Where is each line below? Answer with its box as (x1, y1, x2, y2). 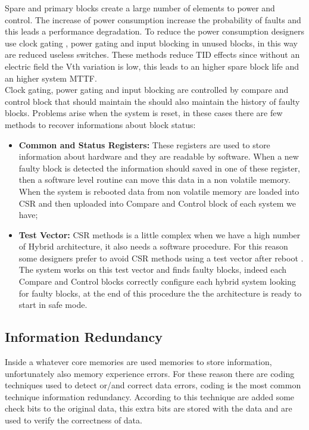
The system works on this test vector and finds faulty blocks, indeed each (18, 263, 287, 276)
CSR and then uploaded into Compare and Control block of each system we (18, 197, 296, 209)
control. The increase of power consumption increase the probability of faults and (5, 13, 301, 26)
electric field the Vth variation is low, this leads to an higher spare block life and (5, 60, 299, 72)
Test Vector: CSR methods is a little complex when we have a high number (18, 228, 301, 241)
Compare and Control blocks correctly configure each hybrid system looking (18, 275, 296, 288)
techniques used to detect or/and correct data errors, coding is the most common (5, 379, 301, 391)
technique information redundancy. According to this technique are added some (5, 390, 295, 403)
